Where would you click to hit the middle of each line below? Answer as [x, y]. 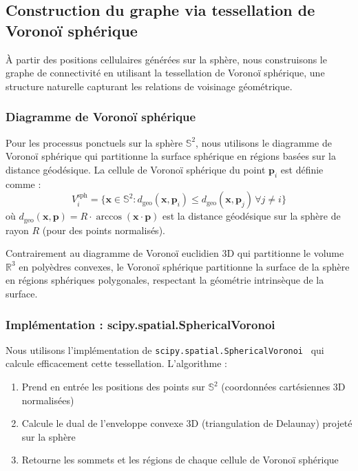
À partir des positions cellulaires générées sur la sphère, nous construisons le [166, 59]
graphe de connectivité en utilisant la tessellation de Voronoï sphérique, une [165, 73]
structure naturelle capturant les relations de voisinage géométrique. [149, 86]
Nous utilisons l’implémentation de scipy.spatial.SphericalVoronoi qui [165, 349]
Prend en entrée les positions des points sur [113, 387]
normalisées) [48, 400]
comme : [23, 184]
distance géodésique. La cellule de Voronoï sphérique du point [136, 169]
